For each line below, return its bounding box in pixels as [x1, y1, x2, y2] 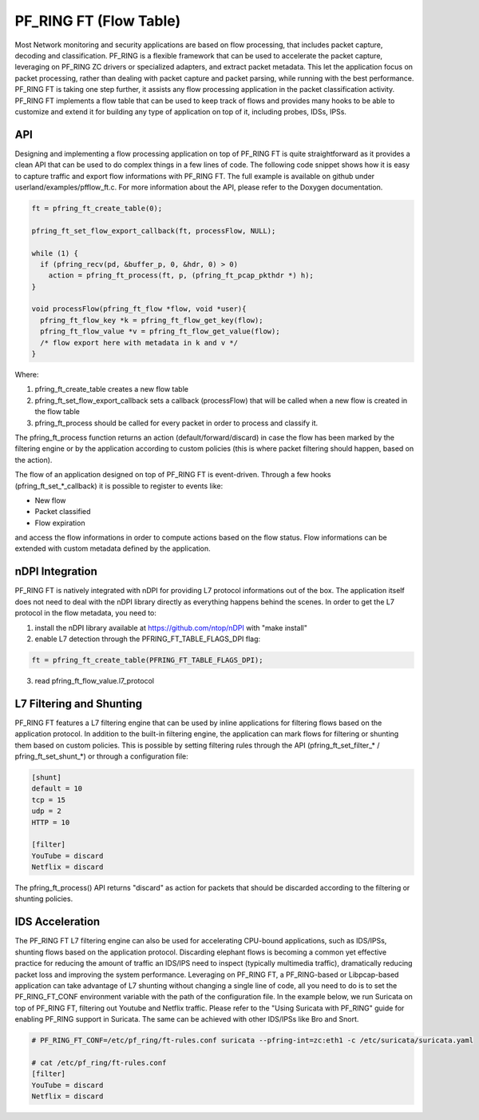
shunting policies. [14, 894, 73, 903]
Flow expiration [34, 518, 85, 528]
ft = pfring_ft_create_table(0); [31, 204, 163, 213]
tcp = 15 [31, 795, 66, 804]
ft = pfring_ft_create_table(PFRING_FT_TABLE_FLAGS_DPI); [31, 656, 263, 664]
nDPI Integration [14, 564, 97, 579]
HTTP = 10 [31, 818, 70, 827]
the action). [14, 455, 53, 464]
